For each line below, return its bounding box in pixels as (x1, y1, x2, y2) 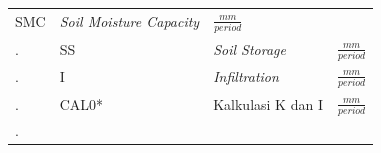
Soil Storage (213, 38, 286, 59)
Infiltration (213, 66, 279, 87)
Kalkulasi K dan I (213, 93, 323, 114)
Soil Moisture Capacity (59, 11, 200, 32)
